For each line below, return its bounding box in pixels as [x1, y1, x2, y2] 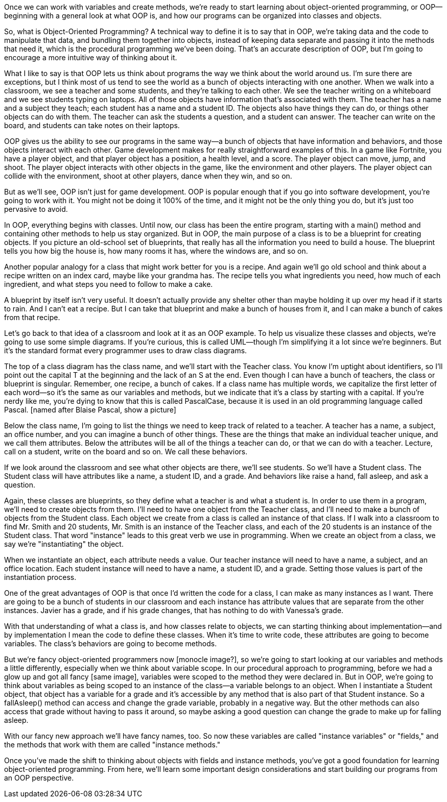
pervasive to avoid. [4, 205, 68, 213]
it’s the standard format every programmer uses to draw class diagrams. [4, 346, 247, 355]
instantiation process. [4, 573, 77, 581]
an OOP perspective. [4, 773, 74, 782]
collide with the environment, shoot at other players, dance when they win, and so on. [4, 172, 292, 180]
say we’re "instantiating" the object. [4, 540, 124, 548]
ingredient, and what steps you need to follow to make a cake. [4, 280, 213, 288]
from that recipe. [4, 313, 60, 322]
